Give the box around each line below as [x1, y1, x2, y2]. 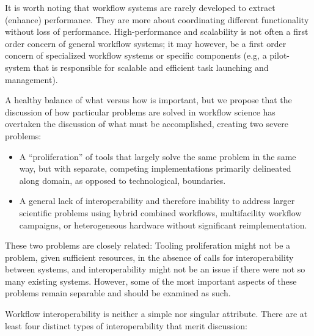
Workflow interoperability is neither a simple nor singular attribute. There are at [5, 307, 308, 320]
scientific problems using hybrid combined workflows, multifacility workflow [19, 206, 302, 219]
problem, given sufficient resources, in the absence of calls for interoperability [5, 250, 294, 263]
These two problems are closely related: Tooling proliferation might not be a [5, 239, 291, 252]
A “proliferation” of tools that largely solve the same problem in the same [19, 150, 296, 163]
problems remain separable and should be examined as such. [5, 287, 231, 299]
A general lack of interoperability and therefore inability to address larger [19, 194, 295, 207]
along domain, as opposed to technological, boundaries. [19, 173, 226, 186]
